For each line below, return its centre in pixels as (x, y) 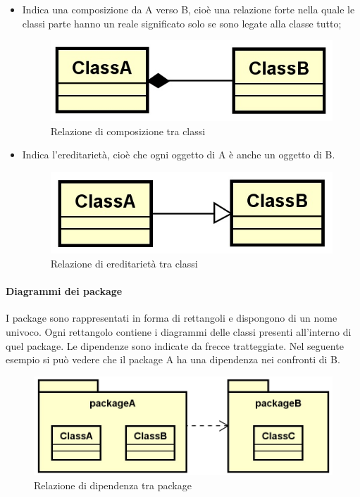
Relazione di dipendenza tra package (113, 485)
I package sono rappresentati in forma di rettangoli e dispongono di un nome (172, 318)
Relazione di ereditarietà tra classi (124, 264)
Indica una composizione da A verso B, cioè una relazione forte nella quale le (188, 9)
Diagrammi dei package (64, 291)
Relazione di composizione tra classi (128, 131)
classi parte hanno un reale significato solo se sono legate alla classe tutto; (182, 23)
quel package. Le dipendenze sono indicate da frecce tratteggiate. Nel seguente (175, 345)
